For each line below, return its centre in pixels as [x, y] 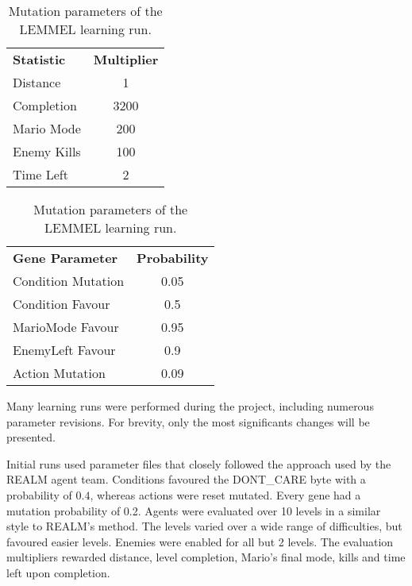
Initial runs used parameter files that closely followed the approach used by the [199, 463]
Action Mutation [59, 373]
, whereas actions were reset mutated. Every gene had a [225, 494]
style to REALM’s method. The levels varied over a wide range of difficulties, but [204, 526]
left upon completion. [58, 572]
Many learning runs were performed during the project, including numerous [190, 406]
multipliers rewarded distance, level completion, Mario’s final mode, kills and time [206, 557]
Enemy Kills [47, 151]
